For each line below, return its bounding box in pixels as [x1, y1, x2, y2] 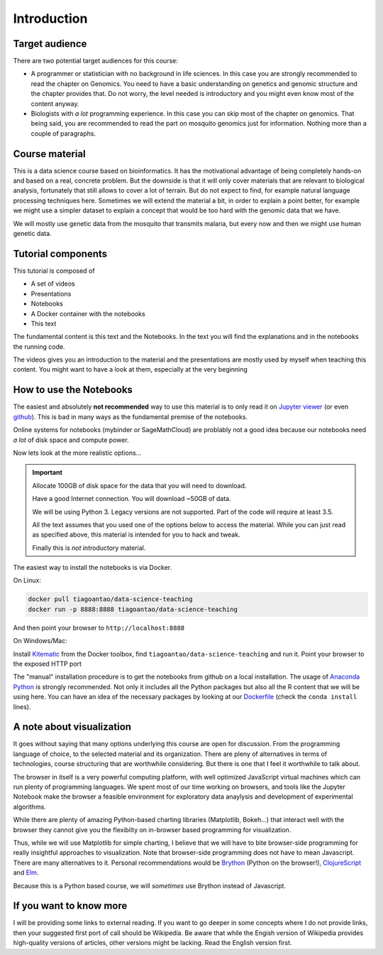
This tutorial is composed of [13, 266, 95, 275]
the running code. [13, 342, 65, 351]
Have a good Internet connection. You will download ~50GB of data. [32, 495, 231, 503]
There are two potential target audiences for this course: [13, 57, 179, 65]
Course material [13, 148, 86, 160]
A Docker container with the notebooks [30, 309, 145, 318]
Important [32, 468, 63, 477]
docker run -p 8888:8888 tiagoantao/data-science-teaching [28, 605, 238, 613]
